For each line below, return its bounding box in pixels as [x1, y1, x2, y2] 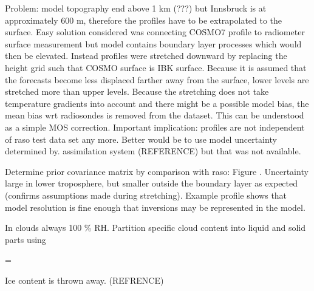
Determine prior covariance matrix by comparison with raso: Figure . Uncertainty [5, 165, 309, 177]
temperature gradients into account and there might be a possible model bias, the [5, 97, 309, 109]
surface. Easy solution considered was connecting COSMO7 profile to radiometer [5, 26, 305, 38]
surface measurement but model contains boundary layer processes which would [5, 37, 302, 50]
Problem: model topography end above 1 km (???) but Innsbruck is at [5, 2, 267, 14]
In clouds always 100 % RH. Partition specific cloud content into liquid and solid [5, 221, 306, 234]
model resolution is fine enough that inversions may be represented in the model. [5, 200, 305, 213]
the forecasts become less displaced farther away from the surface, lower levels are [5, 73, 309, 86]
